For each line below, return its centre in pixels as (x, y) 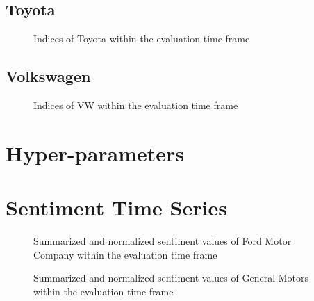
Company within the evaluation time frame (125, 254)
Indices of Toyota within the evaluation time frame (142, 39)
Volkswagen (48, 76)
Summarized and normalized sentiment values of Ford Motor (163, 241)
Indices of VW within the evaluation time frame (136, 105)
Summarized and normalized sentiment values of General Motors (171, 278)
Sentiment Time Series (116, 208)
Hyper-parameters (95, 153)
